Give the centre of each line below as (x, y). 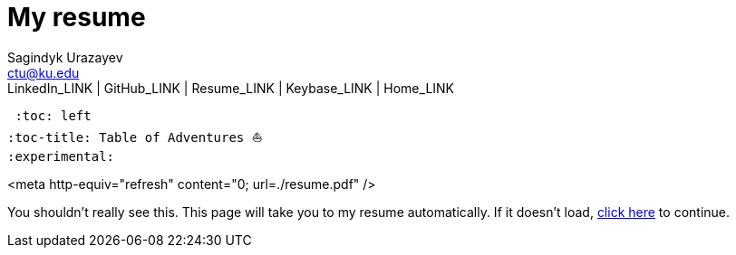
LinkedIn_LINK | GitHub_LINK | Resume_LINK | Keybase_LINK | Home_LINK (231, 88)
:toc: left (53, 115)
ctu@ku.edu (44, 72)
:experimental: (61, 156)
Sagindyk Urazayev (65, 57)
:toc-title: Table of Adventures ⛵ (135, 137)
